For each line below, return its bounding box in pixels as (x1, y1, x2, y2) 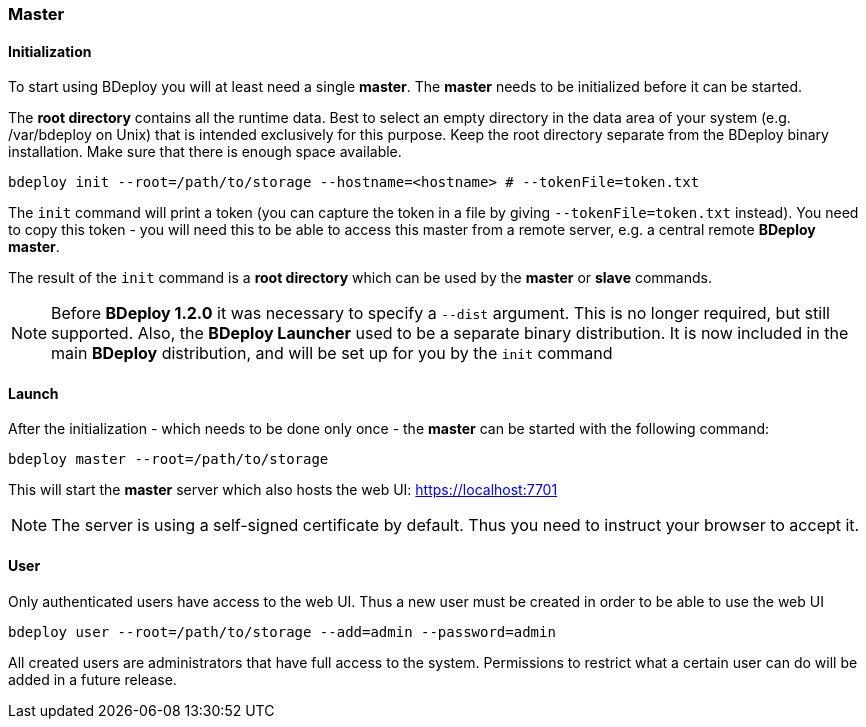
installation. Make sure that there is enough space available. (8, 143, 402, 161)
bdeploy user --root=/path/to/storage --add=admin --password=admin (8, 623, 556, 640)
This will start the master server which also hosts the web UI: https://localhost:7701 (8, 481, 558, 499)
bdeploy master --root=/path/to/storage (8, 451, 329, 468)
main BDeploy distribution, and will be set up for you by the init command (51, 343, 613, 364)
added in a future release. (8, 670, 177, 688)
